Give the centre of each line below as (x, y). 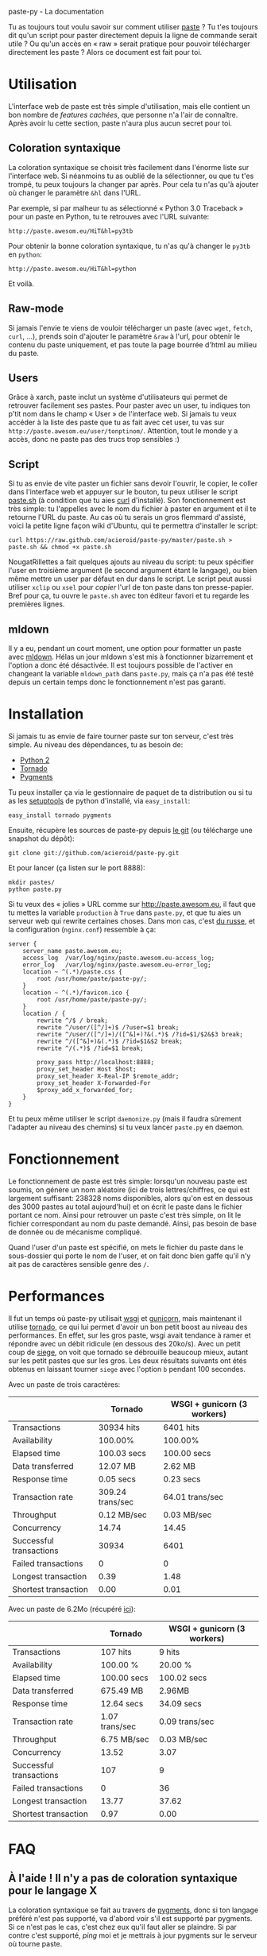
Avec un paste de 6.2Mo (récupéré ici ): (72, 1609)
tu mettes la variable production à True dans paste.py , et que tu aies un (125, 912)
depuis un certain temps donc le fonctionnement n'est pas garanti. (117, 682)
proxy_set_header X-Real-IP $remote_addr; (108, 1076)
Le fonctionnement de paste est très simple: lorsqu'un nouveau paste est (128, 1181)
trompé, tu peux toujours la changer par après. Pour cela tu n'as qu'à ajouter (133, 184)
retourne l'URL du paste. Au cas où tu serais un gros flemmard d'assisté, (127, 517)
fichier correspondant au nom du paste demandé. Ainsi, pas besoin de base (132, 1223)
